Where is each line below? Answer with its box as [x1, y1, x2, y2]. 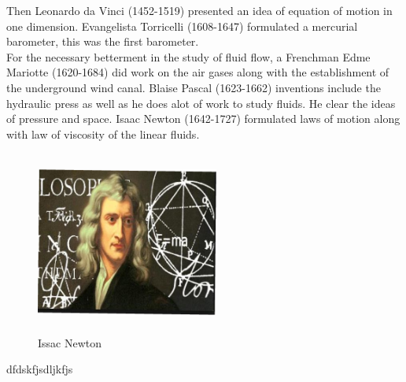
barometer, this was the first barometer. [6, 33, 199, 50]
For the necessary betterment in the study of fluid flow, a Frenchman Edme [6, 48, 371, 65]
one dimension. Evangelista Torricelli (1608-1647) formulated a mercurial [6, 17, 358, 34]
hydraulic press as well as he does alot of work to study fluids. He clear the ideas [6, 95, 396, 111]
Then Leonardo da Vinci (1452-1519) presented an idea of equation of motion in [6, 2, 393, 18]
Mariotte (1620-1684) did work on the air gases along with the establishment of [6, 64, 389, 80]
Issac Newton [38, 334, 102, 350]
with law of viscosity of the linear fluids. [6, 125, 200, 142]
